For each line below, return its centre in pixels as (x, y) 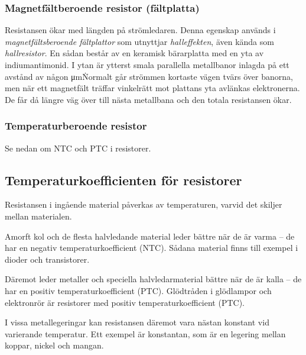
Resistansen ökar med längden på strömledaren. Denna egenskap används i (140, 30)
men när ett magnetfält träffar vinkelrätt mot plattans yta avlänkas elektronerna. (152, 88)
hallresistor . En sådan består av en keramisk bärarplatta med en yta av (134, 53)
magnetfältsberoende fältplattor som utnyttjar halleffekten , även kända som (139, 41)
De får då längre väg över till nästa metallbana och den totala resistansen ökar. (148, 99)
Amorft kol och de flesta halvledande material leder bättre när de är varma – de (150, 236)
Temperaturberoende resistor (76, 126)
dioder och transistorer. (47, 259)
